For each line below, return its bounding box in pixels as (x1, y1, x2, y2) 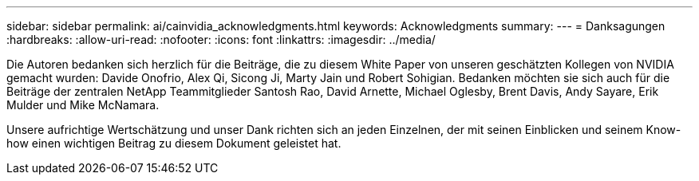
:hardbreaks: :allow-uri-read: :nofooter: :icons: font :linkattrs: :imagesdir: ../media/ (6, 33, 436, 46)
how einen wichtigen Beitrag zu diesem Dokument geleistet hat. (6, 136, 342, 150)
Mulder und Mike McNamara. (6, 98, 160, 112)
